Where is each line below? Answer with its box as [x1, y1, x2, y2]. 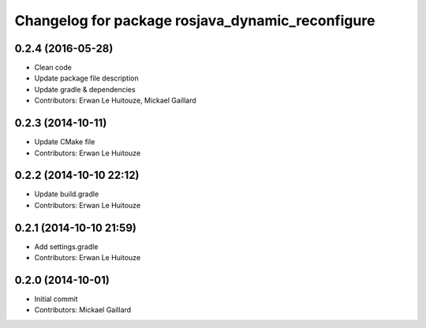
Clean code [34, 63, 73, 73]
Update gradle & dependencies [34, 84, 136, 94]
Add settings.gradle [34, 241, 99, 252]
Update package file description [34, 73, 139, 83]
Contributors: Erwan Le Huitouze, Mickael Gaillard [34, 95, 196, 106]
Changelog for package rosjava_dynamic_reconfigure [14, 12, 376, 29]
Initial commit [34, 294, 78, 304]
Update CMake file [34, 137, 95, 147]
